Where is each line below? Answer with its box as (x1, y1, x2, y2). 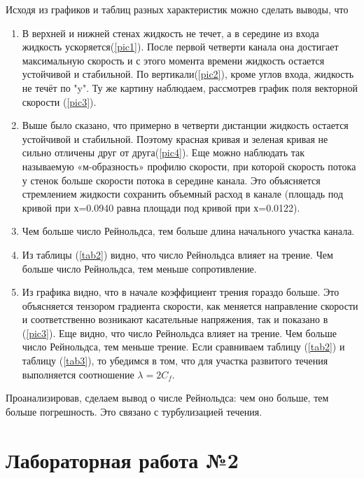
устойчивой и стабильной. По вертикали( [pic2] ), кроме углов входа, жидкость (22, 67, 354, 81)
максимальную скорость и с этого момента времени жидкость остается (22, 53, 325, 67)
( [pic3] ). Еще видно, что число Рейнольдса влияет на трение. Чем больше (22, 325, 337, 340)
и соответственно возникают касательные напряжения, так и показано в (22, 312, 328, 327)
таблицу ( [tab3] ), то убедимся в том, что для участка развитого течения (22, 353, 328, 368)
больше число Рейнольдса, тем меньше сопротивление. (22, 261, 257, 275)
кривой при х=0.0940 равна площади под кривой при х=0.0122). (22, 200, 300, 214)
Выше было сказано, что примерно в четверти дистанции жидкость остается (22, 118, 349, 132)
